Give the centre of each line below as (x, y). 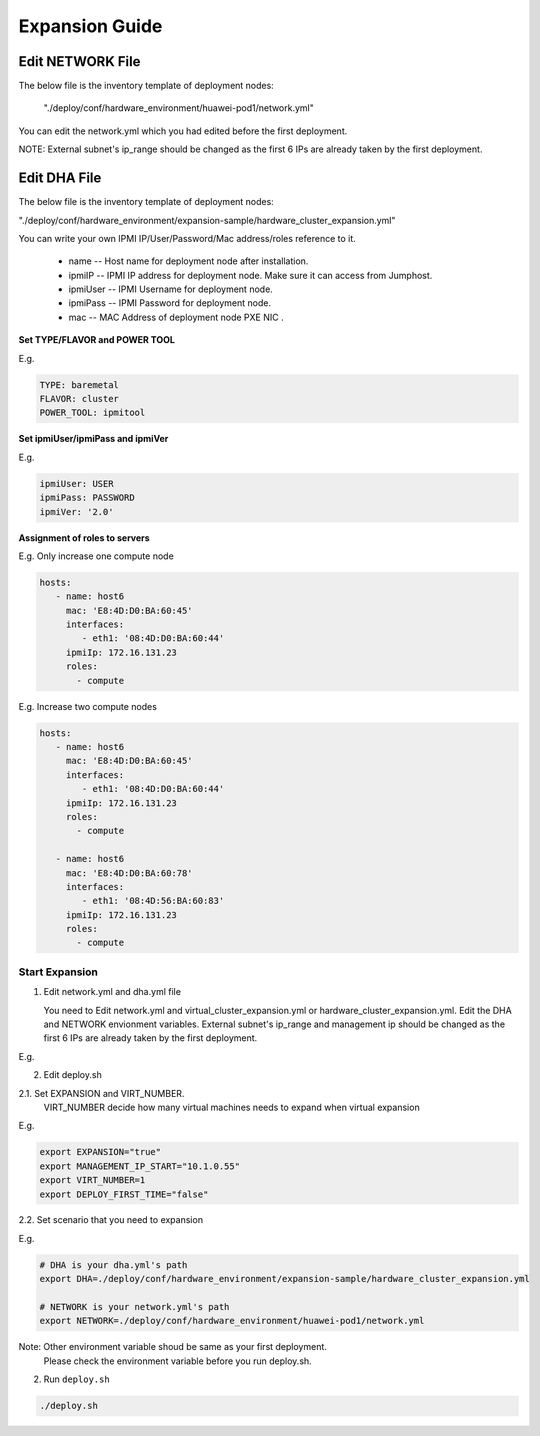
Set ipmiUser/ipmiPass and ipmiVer (93, 439)
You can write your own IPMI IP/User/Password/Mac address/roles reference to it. (187, 238)
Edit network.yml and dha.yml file (112, 992)
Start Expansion (58, 972)
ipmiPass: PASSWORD (87, 498)
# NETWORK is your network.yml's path (134, 1307)
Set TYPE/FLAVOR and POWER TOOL (96, 340)
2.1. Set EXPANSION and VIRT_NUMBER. (101, 1093)
